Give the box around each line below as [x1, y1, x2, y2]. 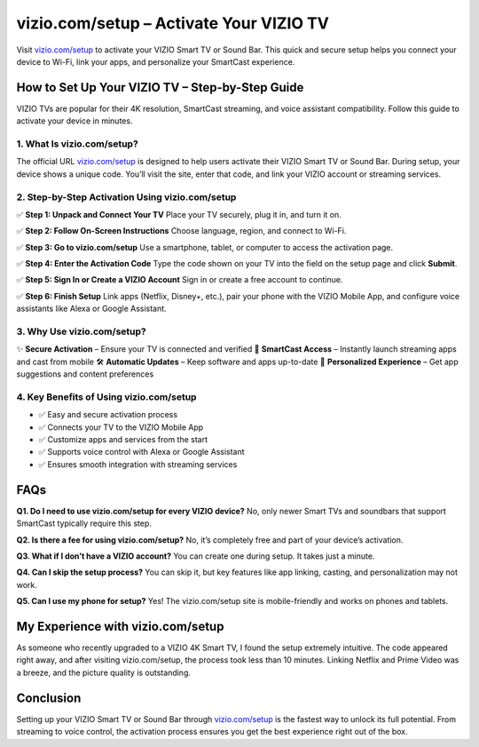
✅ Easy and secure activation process [38, 409, 177, 420]
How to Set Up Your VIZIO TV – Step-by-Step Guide [16, 80, 304, 95]
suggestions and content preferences [16, 369, 154, 379]
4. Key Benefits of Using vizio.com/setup [16, 391, 197, 403]
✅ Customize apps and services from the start [38, 434, 208, 445]
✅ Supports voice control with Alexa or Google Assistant [38, 447, 245, 457]
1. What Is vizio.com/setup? [16, 138, 139, 150]
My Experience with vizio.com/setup [16, 618, 224, 634]
